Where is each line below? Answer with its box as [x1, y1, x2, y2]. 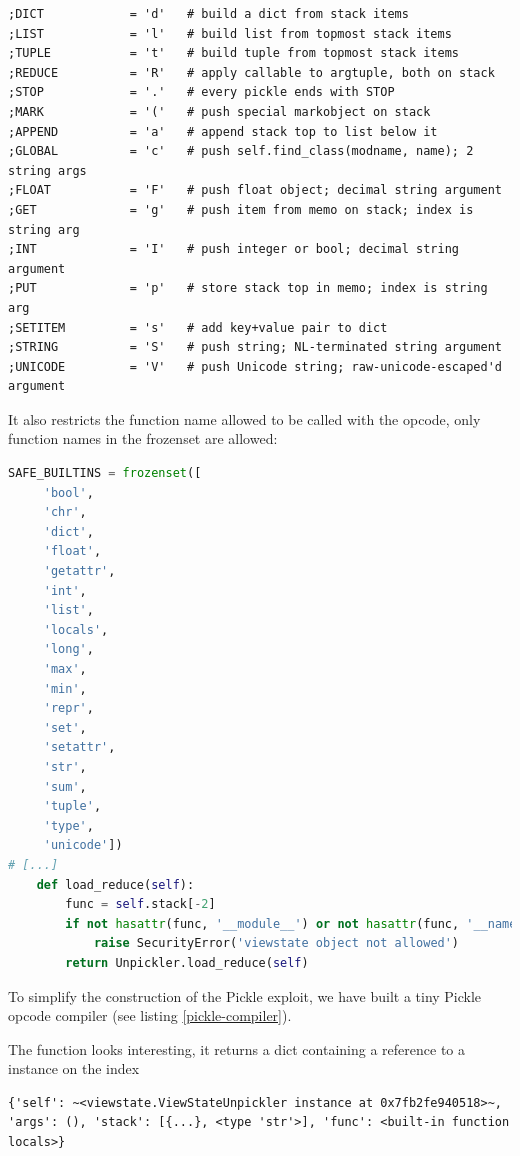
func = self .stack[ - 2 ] [65, 897, 216, 912]
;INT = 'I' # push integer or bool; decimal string [8, 242, 460, 257]
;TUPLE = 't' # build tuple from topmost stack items [8, 46, 460, 61]
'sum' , [43, 779, 87, 794]
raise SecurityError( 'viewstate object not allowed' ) [93, 936, 460, 951]
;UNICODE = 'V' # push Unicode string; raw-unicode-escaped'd [8, 359, 502, 374]
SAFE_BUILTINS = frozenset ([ [8, 466, 202, 481]
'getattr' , [43, 564, 116, 579]
